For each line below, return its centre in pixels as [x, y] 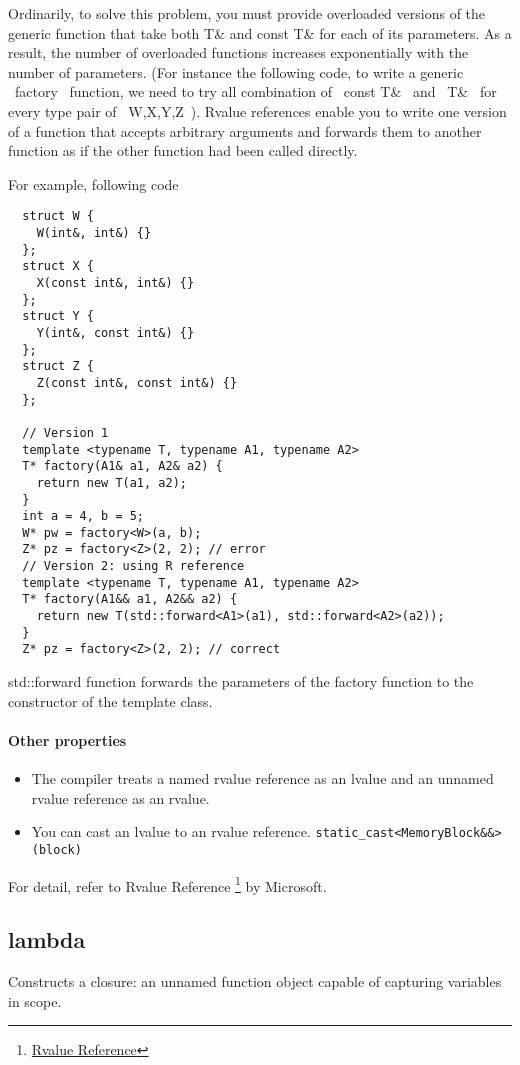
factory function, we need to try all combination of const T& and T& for [255, 91]
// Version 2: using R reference [133, 566]
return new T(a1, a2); [111, 482]
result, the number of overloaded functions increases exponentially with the [238, 52]
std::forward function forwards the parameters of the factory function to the [241, 681]
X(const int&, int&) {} [115, 282]
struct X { [58, 266]
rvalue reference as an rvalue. [120, 797]
